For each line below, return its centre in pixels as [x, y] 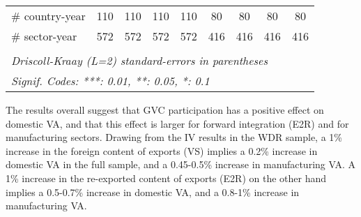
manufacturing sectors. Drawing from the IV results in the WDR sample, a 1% [174, 137]
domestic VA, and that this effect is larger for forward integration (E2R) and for [177, 123]
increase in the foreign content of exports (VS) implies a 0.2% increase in [162, 150]
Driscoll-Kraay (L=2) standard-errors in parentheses [139, 60]
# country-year [48, 16]
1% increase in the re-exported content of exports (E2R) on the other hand [166, 178]
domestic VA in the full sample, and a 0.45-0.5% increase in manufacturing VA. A [180, 164]
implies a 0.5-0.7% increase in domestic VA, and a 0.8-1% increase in [153, 192]
